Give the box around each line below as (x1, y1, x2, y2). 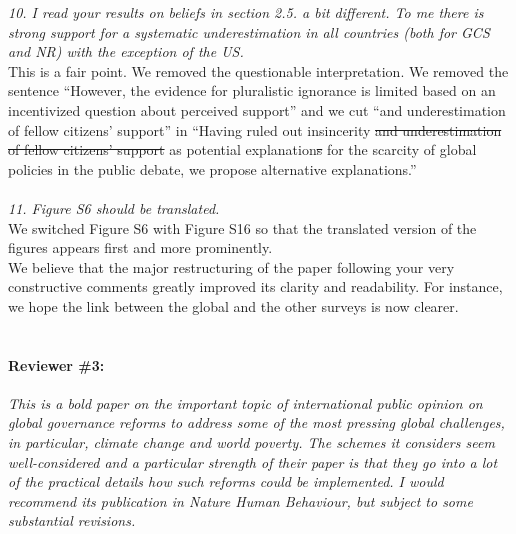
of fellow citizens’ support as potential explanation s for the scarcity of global (8, 139, 477, 160)
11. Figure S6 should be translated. (8, 197, 220, 218)
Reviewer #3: (8, 354, 105, 375)
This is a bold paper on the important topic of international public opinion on (8, 392, 483, 413)
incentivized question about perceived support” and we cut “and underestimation (8, 99, 506, 120)
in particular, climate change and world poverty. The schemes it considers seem (8, 432, 495, 453)
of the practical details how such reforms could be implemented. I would (8, 471, 444, 492)
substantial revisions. (8, 510, 136, 531)
